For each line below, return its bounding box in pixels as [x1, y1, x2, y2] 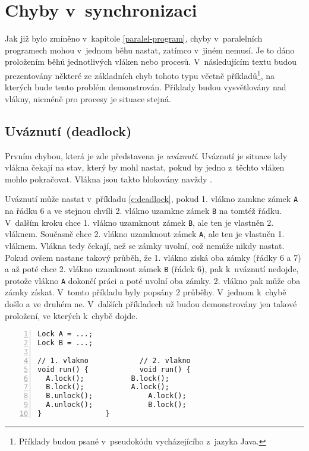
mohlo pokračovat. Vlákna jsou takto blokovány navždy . [5, 172, 212, 185]
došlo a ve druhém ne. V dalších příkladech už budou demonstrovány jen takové [5, 298, 297, 310]
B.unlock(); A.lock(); [46, 392, 187, 400]
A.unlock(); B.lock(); [46, 400, 187, 409]
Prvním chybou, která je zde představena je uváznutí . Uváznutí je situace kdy [5, 149, 288, 162]
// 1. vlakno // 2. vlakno [37, 356, 191, 365]
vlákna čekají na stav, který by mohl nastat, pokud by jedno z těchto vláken [5, 161, 285, 174]
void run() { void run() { [37, 365, 191, 374]
